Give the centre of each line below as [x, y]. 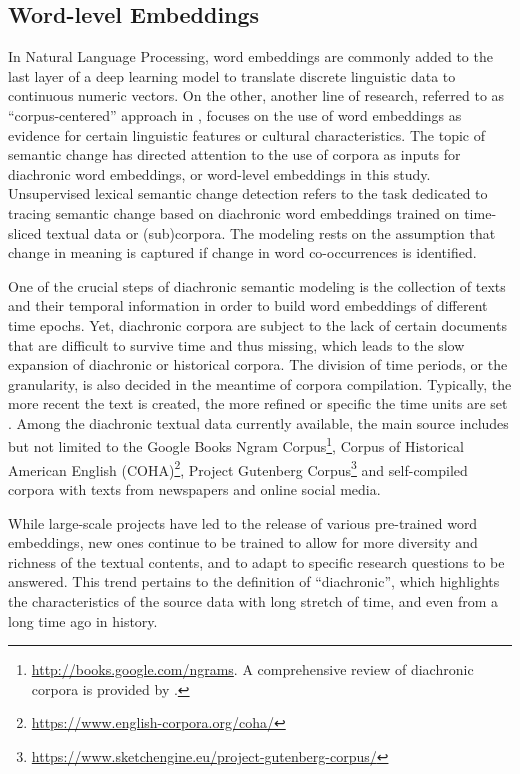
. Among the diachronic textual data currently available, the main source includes [258, 422]
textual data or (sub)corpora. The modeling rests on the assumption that [271, 232]
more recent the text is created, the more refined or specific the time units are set [258, 403]
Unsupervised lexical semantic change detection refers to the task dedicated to [248, 193]
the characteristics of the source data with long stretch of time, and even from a [253, 600]
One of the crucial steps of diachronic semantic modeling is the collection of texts [257, 285]
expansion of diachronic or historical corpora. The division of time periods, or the [258, 364]
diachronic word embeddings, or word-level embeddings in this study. [219, 173]
